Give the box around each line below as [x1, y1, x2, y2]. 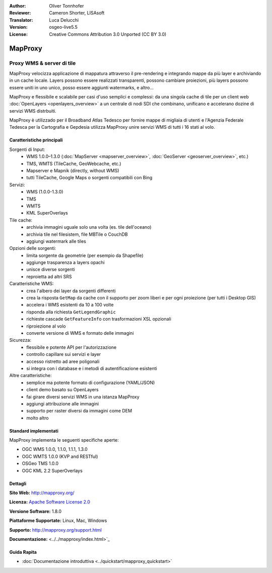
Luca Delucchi [49, 17, 79, 23]
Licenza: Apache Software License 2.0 [9, 499, 90, 505]
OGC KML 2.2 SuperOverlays [22, 467, 83, 474]
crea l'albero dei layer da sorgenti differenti [26, 288, 116, 294]
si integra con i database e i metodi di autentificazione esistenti [26, 365, 157, 371]
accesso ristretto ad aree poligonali [26, 358, 100, 364]
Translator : [9, 17, 33, 23]
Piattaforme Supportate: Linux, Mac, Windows [9, 517, 107, 524]
